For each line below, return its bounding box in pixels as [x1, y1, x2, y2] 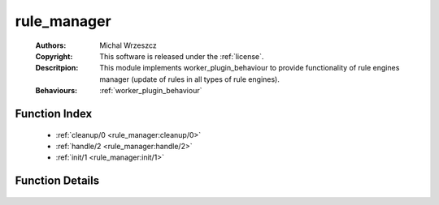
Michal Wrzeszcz [99, 41, 158, 50]
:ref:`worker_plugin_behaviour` [99, 86, 202, 96]
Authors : [35, 41, 67, 50]
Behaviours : [35, 86, 77, 96]
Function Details [15, 174, 100, 188]
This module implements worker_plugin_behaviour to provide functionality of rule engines [99, 63, 400, 73]
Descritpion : [35, 63, 79, 73]
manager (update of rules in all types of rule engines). [99, 74, 280, 84]
